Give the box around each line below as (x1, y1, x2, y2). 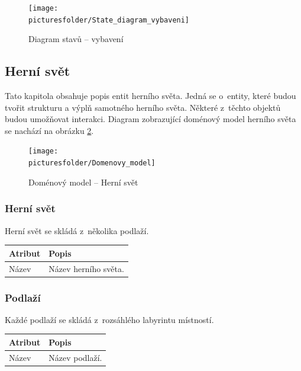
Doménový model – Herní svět (28, 175, 138, 188)
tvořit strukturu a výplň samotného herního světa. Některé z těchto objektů (5, 101, 281, 113)
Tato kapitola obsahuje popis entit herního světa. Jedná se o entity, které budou (5, 89, 296, 102)
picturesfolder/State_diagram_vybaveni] (28, 15, 190, 24)
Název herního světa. (48, 262, 124, 274)
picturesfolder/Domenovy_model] (28, 159, 156, 168)
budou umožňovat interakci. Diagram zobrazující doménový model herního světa (5, 113, 296, 125)
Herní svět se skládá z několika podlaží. (5, 224, 149, 236)
